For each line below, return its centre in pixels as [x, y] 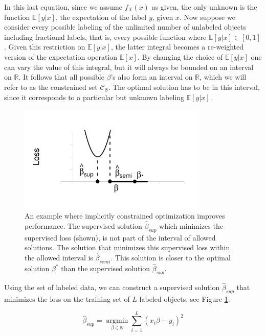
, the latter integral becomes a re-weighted [177, 47]
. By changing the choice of [180, 56]
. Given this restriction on [45, 47]
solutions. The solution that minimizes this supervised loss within [127, 247]
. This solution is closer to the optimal [171, 258]
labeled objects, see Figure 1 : [185, 299]
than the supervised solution [106, 268]
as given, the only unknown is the [204, 7]
